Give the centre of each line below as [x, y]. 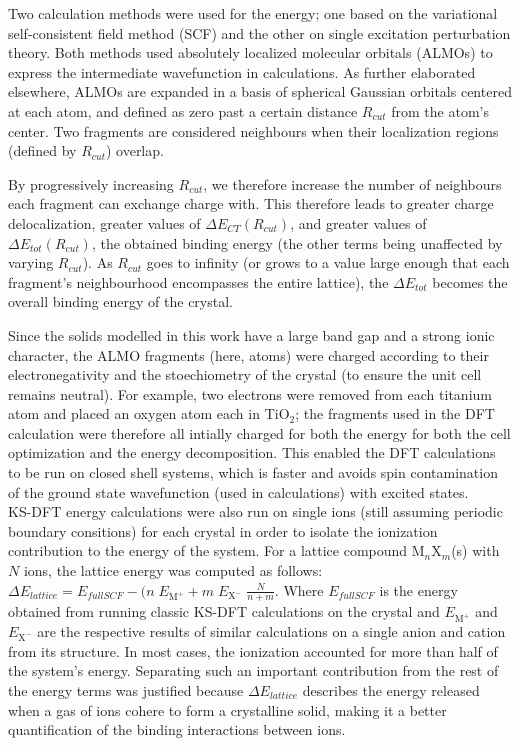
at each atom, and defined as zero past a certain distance [183, 110]
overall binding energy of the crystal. [120, 301]
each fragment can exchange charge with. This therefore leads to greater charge [251, 203]
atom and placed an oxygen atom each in [134, 413]
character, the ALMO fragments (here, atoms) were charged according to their [248, 354]
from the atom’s [440, 110]
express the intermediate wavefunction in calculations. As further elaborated [242, 71]
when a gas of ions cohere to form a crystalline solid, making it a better [227, 709]
